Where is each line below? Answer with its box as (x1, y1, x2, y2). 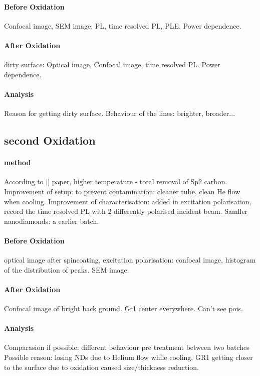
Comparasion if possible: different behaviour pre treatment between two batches (4, 342, 249, 352)
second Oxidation (4, 133, 96, 148)
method (4, 157, 31, 168)
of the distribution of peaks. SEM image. (4, 264, 129, 275)
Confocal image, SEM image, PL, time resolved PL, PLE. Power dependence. (4, 20, 241, 31)
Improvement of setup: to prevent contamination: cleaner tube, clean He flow (4, 186, 240, 196)
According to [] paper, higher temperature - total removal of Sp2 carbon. (4, 176, 227, 187)
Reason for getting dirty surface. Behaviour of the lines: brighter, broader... (4, 108, 235, 118)
